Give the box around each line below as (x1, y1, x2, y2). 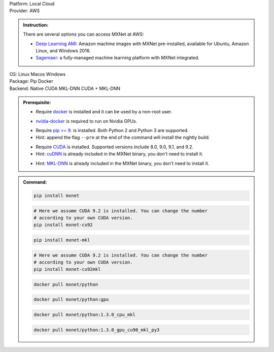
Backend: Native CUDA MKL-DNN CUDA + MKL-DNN (9, 85, 121, 91)
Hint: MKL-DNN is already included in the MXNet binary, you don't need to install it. (36, 160, 210, 166)
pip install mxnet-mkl (33, 237, 90, 243)
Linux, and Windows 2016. (36, 47, 91, 53)
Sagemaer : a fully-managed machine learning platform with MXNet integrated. (36, 55, 200, 61)
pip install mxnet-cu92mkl (33, 267, 101, 272)
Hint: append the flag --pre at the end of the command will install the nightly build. (36, 135, 210, 141)
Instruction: (23, 22, 49, 28)
